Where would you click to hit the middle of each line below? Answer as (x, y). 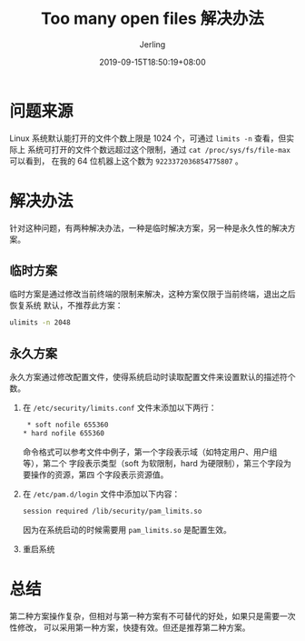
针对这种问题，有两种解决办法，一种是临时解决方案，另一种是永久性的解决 (148, 227)
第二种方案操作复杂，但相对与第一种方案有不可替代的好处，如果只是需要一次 (152, 616)
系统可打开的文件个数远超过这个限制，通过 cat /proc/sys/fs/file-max (158, 149)
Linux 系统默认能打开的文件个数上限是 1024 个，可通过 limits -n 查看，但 (148, 138)
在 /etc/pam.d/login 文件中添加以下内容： (101, 494)
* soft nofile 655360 (68, 425)
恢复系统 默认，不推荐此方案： (66, 305)
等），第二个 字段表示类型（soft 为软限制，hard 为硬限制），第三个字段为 (157, 463)
